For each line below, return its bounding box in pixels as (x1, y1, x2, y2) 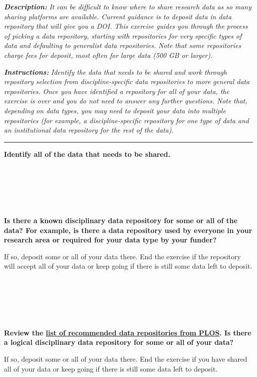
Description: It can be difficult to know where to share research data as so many (4, 1, 252, 11)
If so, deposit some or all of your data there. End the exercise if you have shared (4, 354, 247, 364)
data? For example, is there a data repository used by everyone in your (4, 225, 253, 235)
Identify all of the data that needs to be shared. (4, 148, 171, 159)
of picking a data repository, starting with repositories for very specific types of (4, 30, 242, 41)
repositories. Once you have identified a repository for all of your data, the (4, 86, 229, 96)
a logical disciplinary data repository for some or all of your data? (4, 337, 234, 347)
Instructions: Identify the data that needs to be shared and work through (4, 66, 227, 77)
